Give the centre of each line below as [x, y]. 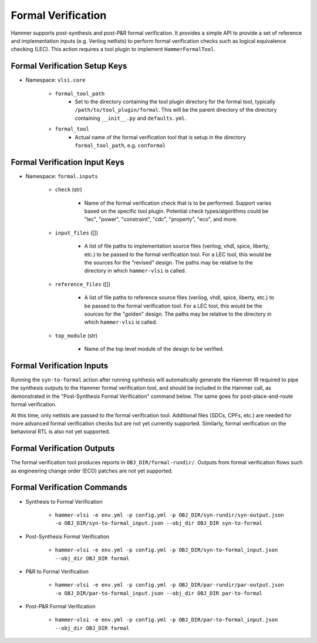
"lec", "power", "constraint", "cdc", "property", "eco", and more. [161, 219]
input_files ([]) [77, 233]
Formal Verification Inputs [60, 365]
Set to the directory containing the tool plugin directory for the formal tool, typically [175, 102]
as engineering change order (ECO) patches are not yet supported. [92, 471]
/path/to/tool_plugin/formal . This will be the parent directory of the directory [176, 110]
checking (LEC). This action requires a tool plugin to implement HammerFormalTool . [113, 49]
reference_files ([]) [83, 284]
